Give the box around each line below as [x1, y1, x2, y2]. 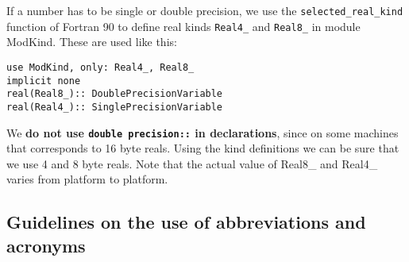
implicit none [6, 75, 81, 87]
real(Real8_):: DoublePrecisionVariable [6, 88, 223, 100]
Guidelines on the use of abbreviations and [6, 210, 366, 234]
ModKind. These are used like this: [6, 33, 177, 50]
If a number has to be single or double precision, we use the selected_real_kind [6, 2, 403, 18]
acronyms [6, 233, 86, 257]
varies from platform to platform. [6, 171, 168, 187]
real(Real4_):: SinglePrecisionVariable [6, 101, 223, 113]
